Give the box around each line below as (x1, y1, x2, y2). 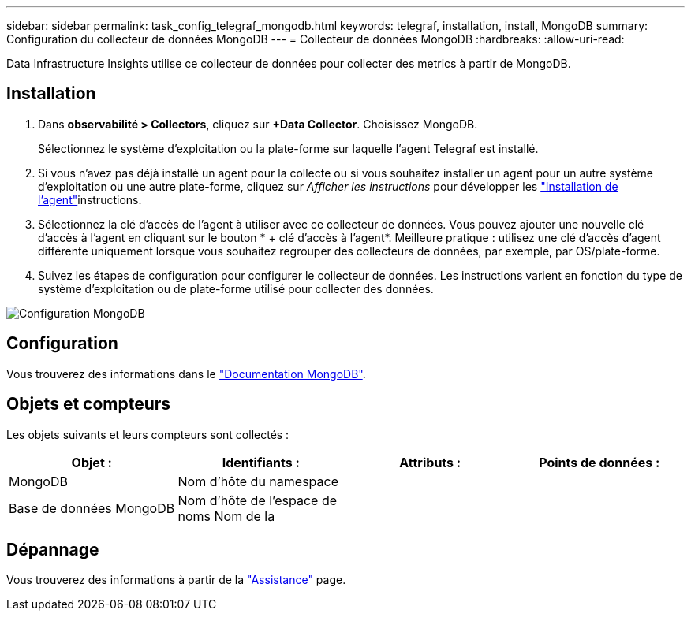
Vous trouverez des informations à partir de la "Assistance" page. (6, 573, 346, 587)
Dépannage (6, 539, 99, 559)
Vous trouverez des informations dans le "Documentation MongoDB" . (6, 366, 366, 381)
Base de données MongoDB (9, 500, 175, 516)
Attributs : (399, 454, 461, 470)
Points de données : (539, 454, 660, 470)
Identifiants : (222, 454, 300, 470)
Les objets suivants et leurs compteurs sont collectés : (6, 427, 289, 441)
